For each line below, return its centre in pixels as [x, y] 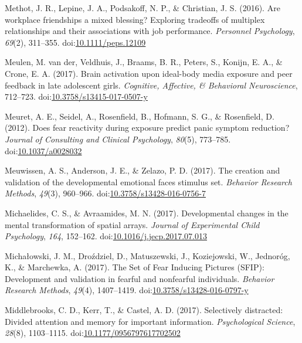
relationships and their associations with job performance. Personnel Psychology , [150, 31]
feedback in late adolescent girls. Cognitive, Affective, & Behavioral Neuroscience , [151, 85]
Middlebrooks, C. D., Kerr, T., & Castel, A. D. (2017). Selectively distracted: [144, 310]
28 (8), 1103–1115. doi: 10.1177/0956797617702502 [93, 333]
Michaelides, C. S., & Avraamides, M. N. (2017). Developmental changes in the [147, 213]
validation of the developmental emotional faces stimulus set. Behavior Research [148, 181]
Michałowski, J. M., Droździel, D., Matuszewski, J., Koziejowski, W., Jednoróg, [147, 255]
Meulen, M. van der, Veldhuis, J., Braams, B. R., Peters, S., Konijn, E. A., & [144, 62]
